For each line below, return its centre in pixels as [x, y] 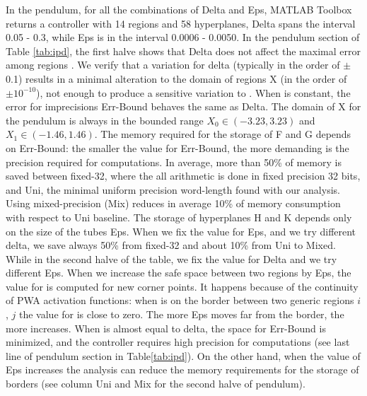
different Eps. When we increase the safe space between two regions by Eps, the [179, 273]
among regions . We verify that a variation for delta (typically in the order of [173, 65]
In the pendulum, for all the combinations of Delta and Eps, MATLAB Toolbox [179, 9]
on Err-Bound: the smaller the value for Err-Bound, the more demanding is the [177, 147]
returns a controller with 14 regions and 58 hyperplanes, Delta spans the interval [181, 23]
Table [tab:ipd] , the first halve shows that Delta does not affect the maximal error [183, 51]
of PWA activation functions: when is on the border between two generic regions [180, 300]
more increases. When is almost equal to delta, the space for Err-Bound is [166, 328]
